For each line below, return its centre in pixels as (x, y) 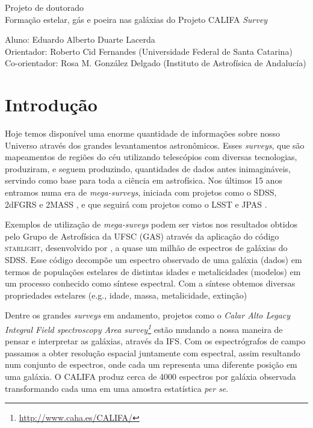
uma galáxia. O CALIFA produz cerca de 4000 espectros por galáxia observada (150, 377)
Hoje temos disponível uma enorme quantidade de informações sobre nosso (143, 133)
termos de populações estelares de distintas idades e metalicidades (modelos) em (153, 271)
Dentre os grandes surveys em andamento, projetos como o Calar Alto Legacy (148, 315)
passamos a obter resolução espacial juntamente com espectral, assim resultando (153, 352)
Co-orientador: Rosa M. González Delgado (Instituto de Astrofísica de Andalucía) (156, 63)
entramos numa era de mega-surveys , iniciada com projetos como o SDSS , (141, 192)
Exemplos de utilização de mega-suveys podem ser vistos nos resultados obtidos (151, 224)
